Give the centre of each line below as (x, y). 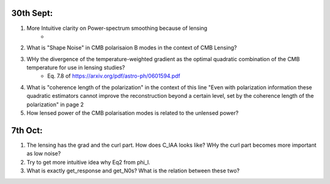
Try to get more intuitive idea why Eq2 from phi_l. (89, 162)
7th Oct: (27, 131)
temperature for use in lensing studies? (76, 68)
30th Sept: (32, 13)
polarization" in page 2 (55, 105)
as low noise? (44, 153)
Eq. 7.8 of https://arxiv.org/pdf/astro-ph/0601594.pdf (114, 76)
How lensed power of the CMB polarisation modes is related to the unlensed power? (133, 113)
